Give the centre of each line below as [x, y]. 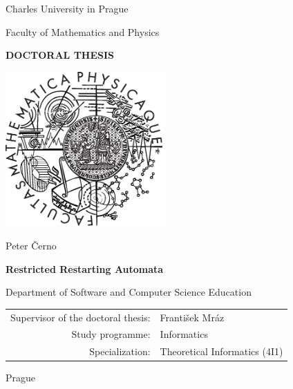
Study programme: [111, 334]
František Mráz [192, 317]
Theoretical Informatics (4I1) [221, 351]
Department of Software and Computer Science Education [129, 292]
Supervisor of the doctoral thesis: [81, 317]
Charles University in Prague [67, 8]
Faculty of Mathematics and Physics [83, 31]
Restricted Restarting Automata [85, 268]
